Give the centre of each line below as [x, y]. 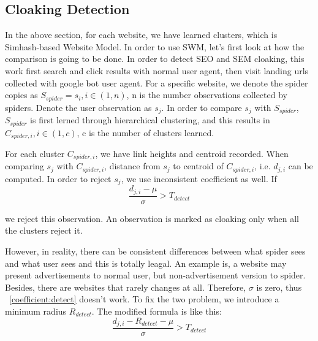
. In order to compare [202, 107]
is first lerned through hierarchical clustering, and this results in [150, 120]
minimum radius [36, 311]
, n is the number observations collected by [207, 95]
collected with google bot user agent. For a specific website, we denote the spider [157, 82]
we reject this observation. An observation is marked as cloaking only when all [152, 218]
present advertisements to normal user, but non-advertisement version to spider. [155, 275]
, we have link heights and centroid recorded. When [192, 153]
